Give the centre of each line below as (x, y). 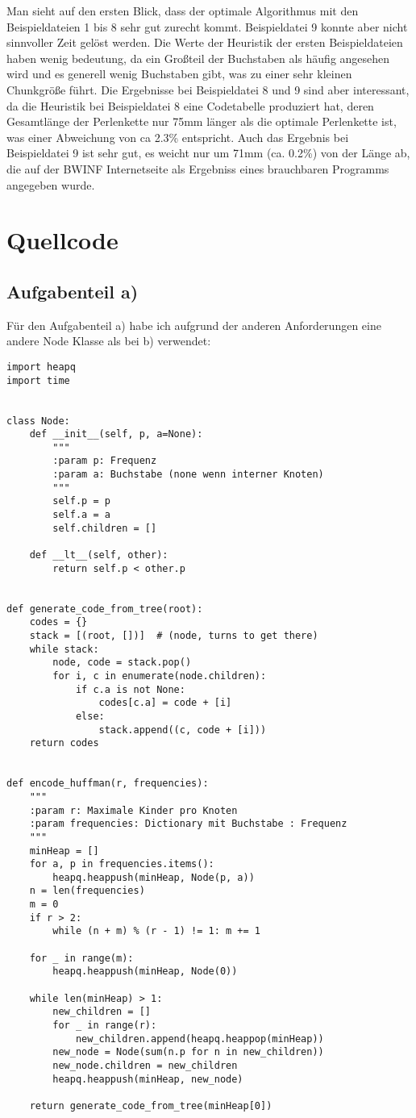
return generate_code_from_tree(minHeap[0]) (151, 1105)
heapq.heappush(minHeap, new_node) (148, 1079)
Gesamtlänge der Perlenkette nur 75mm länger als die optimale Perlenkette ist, (202, 121)
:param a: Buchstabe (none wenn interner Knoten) (188, 475)
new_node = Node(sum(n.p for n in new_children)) (188, 1052)
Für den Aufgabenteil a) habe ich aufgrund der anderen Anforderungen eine (194, 325)
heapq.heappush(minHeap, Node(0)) (145, 972)
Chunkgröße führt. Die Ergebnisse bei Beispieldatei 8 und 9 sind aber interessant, (208, 89)
